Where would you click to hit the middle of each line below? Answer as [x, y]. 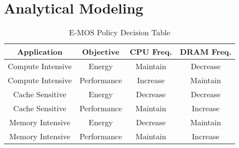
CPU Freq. [151, 52]
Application [40, 52]
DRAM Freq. [206, 52]
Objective [101, 52]
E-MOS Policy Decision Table [120, 32]
